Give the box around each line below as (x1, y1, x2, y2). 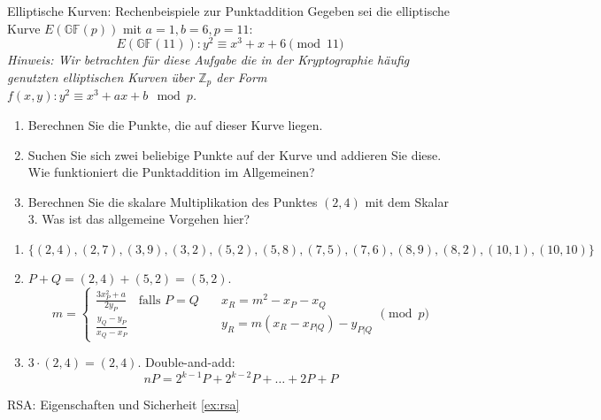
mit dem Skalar (365, 192, 449, 210)
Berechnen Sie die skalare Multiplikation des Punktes (27, 192, 318, 210)
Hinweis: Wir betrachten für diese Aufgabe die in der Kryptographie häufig (7, 50, 410, 69)
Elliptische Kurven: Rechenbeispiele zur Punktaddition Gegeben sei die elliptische (7, 2, 451, 19)
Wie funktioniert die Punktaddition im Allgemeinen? (27, 163, 315, 181)
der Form (216, 67, 267, 86)
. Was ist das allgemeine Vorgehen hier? (34, 210, 250, 228)
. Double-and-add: (137, 353, 235, 371)
